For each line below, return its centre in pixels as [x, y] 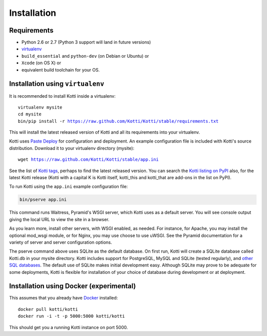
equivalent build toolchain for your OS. [61, 70]
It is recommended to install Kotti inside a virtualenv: [62, 96]
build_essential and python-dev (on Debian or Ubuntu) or [85, 56]
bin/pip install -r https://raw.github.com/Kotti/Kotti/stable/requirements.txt [118, 121]
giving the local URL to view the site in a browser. [59, 219]
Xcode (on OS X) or [41, 63]
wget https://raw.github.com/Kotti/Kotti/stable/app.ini [89, 160]
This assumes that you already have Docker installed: [64, 298]
